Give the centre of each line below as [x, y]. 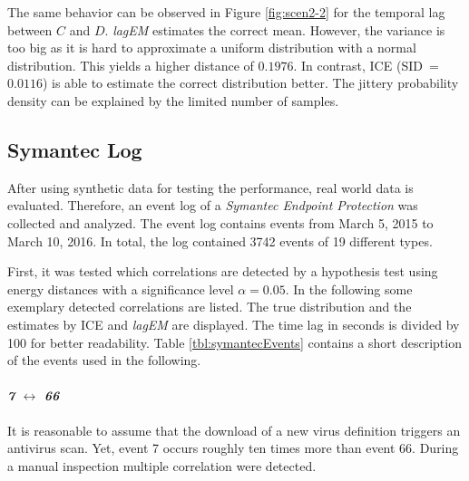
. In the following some [349, 289]
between [30, 29]
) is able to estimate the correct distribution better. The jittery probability [250, 83]
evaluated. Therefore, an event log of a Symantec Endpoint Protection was [213, 205]
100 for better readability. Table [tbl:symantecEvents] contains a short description [234, 342]
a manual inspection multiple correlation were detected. [162, 465]
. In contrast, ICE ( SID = [366, 65]
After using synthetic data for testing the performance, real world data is [210, 187]
